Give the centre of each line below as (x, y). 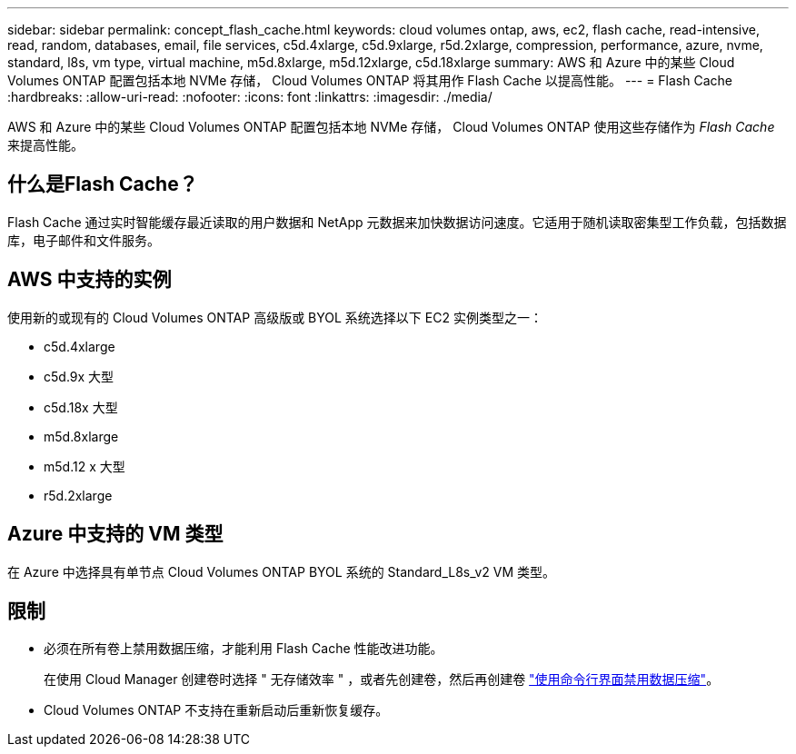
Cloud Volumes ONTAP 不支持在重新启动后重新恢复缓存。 (216, 710)
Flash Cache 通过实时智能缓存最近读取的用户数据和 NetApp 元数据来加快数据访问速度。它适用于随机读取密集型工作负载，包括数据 (397, 222)
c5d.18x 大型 (81, 407)
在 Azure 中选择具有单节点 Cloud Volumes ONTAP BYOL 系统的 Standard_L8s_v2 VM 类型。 (282, 571)
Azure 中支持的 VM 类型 (115, 534)
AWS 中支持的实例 (90, 280)
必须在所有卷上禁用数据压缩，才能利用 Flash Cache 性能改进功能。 (244, 649)
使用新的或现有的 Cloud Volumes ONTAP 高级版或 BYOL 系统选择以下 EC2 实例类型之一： (275, 317)
